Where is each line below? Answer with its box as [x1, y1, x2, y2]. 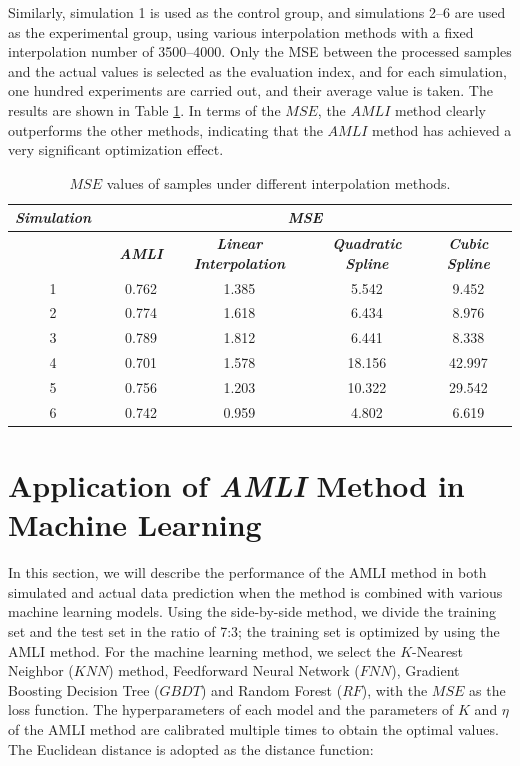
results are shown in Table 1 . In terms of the [8, 99, 281, 120]
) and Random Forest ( [200, 679, 343, 700]
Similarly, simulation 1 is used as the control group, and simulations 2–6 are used [8, 2, 506, 22]
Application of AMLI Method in [8, 465, 465, 507]
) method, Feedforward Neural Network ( [108, 660, 360, 681]
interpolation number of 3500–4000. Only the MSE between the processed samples [8, 41, 512, 62]
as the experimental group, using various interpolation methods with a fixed [8, 21, 474, 42]
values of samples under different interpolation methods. [106, 172, 451, 193]
